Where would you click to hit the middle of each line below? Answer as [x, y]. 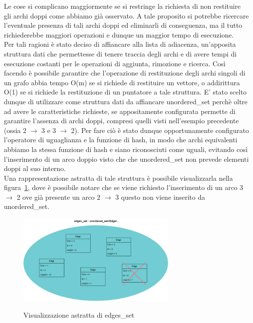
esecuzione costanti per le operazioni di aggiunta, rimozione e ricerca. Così [115, 63]
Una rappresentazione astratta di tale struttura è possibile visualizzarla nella [118, 178]
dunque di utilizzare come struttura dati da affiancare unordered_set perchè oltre [126, 101]
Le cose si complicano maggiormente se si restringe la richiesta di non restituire [122, 6]
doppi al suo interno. [35, 168]
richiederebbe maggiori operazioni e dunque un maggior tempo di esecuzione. [119, 34]
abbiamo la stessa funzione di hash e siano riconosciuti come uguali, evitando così [126, 149]
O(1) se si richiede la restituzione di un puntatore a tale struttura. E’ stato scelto [125, 92]
